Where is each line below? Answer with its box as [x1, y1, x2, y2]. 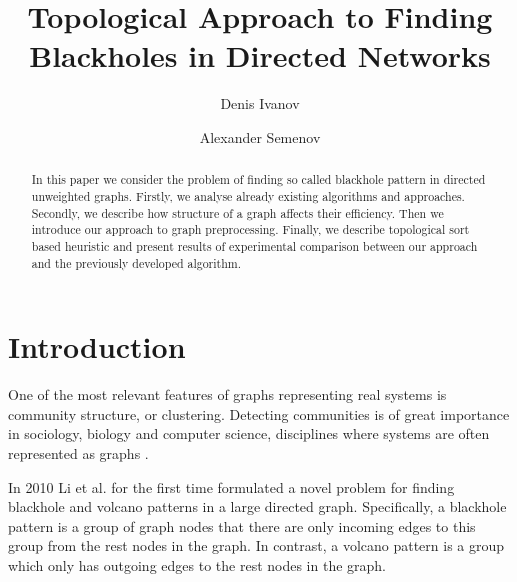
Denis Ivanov [220, 93, 300, 114]
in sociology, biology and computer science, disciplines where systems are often [8, 423, 490, 444]
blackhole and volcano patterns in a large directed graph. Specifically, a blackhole [8, 496, 507, 517]
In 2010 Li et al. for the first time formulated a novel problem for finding [8, 476, 455, 497]
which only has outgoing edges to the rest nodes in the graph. [8, 554, 386, 575]
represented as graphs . [8, 442, 149, 463]
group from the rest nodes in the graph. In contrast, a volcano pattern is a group [8, 535, 505, 556]
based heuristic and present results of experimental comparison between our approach [31, 237, 478, 254]
